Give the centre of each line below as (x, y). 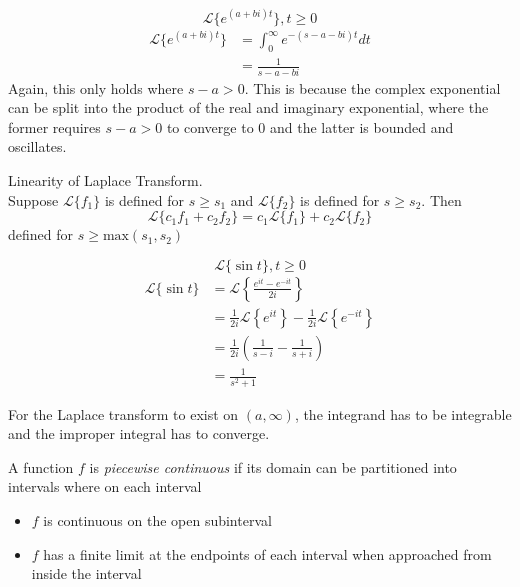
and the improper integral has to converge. (139, 433)
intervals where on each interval (105, 486)
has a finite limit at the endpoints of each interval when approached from (267, 553)
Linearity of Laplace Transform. (105, 180)
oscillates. (37, 146)
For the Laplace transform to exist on (123, 413)
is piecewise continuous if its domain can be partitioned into (273, 466)
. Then (441, 199)
